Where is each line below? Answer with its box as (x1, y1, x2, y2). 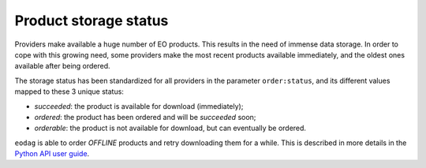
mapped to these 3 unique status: (14, 87, 124, 96)
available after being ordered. (14, 62, 110, 71)
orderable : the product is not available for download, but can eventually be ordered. (34, 123, 307, 133)
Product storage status (14, 12, 169, 29)
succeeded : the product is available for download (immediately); (34, 101, 244, 110)
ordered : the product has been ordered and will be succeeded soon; (34, 112, 256, 121)
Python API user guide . (14, 149, 90, 159)
